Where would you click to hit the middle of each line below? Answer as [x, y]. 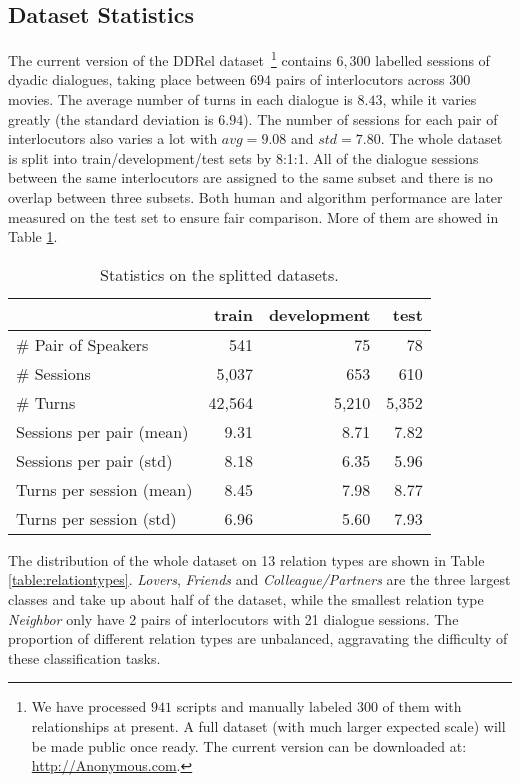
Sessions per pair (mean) [102, 431]
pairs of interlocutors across [360, 79]
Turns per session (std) [96, 518]
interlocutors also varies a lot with [113, 138]
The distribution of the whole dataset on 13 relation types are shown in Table [246, 559]
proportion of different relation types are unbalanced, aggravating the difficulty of [258, 638]
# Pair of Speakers [82, 344]
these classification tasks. [84, 657]
